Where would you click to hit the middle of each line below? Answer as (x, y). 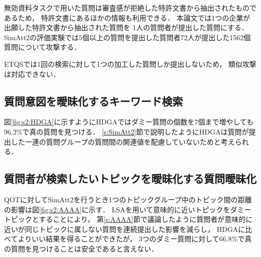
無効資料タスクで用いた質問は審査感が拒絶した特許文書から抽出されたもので (130, 8)
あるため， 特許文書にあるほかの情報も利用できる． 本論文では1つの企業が (127, 17)
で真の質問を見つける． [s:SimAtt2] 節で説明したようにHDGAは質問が (136, 131)
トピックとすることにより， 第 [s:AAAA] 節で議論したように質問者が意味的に (128, 219)
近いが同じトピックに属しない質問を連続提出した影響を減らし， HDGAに (125, 229)
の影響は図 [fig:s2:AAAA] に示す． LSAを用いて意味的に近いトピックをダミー (128, 209)
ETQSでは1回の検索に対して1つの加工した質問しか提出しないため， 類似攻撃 (130, 63)
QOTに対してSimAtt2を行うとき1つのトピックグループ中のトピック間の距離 (128, 199)
